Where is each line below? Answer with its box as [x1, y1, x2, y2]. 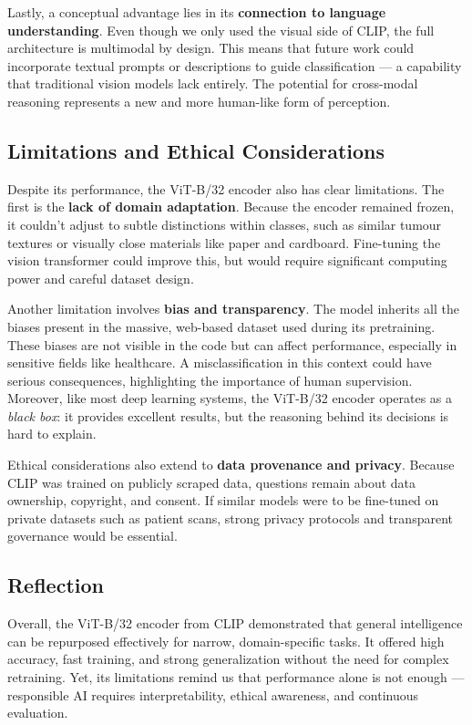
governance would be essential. [7, 526, 178, 545]
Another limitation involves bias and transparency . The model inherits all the [7, 299, 459, 318]
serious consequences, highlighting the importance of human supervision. [7, 370, 413, 389]
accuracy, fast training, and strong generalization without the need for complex [7, 649, 449, 668]
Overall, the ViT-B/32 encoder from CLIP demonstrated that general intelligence [7, 614, 463, 633]
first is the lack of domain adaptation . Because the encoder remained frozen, [7, 197, 455, 216]
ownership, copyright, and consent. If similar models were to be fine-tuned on [7, 491, 439, 510]
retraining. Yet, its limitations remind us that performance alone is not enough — [7, 668, 465, 687]
